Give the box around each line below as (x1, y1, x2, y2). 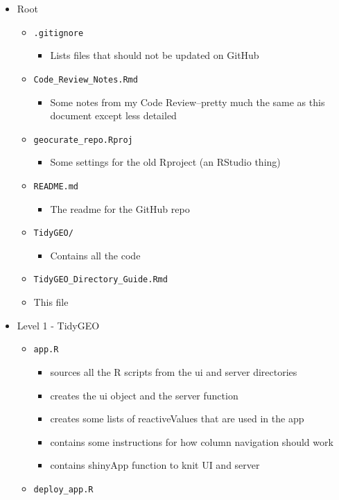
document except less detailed (50, 108, 177, 123)
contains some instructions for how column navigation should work (50, 434, 333, 449)
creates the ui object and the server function (50, 388, 238, 402)
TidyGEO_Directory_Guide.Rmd (33, 275, 168, 285)
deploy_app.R (33, 484, 94, 494)
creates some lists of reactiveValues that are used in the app (50, 411, 304, 426)
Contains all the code (50, 248, 141, 262)
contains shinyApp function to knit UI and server (50, 458, 260, 472)
